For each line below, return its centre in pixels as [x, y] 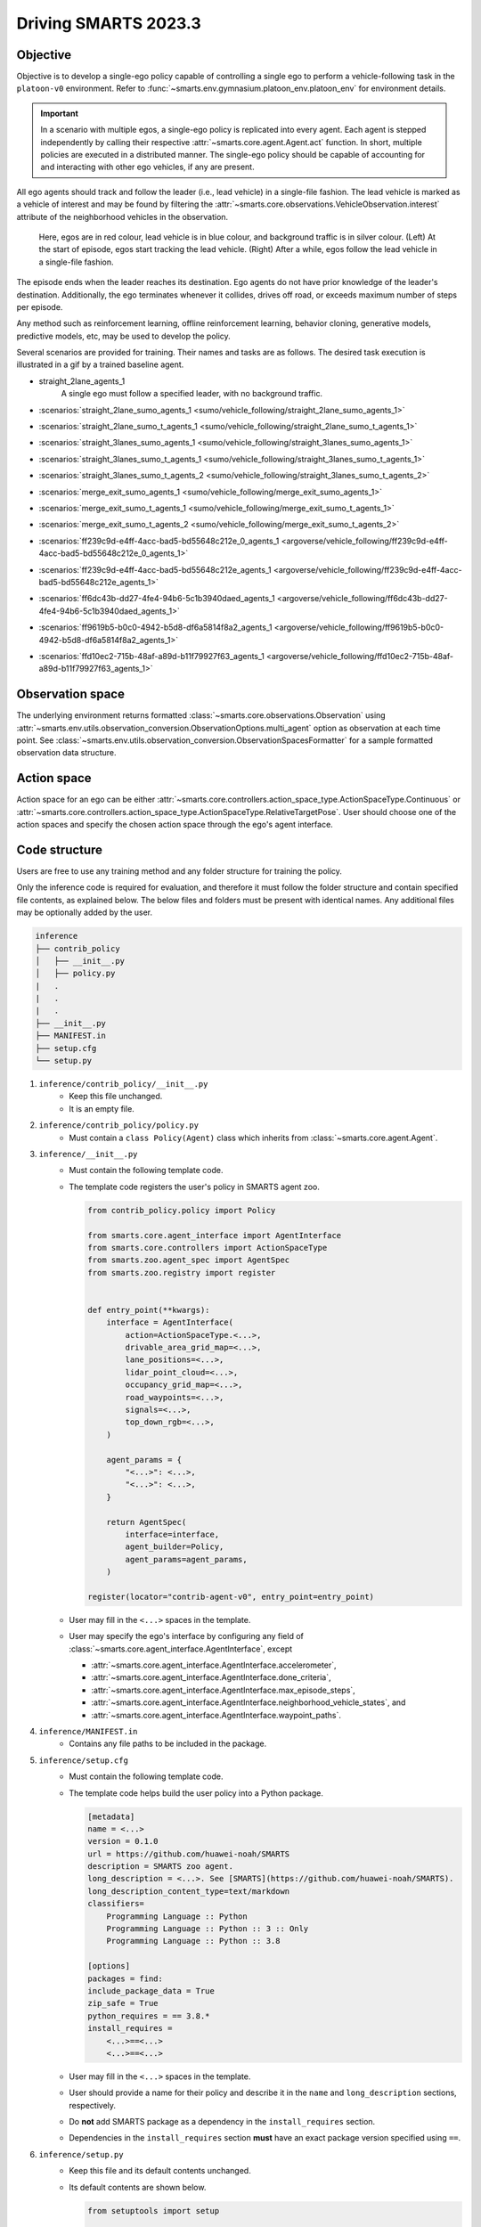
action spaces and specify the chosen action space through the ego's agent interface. [175, 825]
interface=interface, [172, 1534]
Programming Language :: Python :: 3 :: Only [208, 1929]
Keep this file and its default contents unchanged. [160, 2171]
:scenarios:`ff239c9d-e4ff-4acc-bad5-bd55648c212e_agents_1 [155, 569]
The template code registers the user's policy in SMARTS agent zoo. [194, 1187]
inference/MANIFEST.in [88, 1731]
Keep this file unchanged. [116, 1097]
